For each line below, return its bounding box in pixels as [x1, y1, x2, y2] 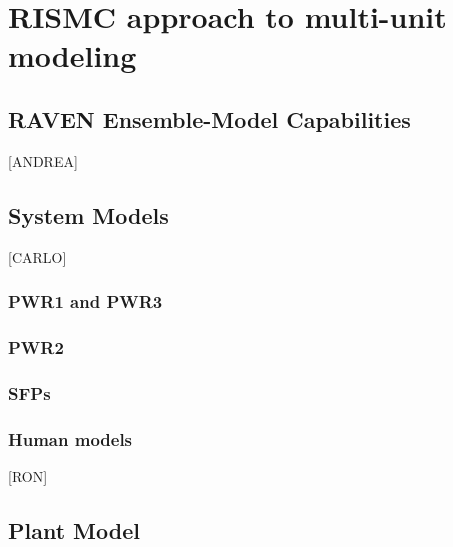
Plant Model [8, 514, 140, 545]
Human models [8, 426, 133, 451]
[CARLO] [8, 246, 67, 267]
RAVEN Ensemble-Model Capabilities [8, 103, 411, 134]
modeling [8, 35, 137, 76]
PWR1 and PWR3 [8, 289, 163, 314]
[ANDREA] [8, 150, 78, 171]
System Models [8, 199, 169, 230]
